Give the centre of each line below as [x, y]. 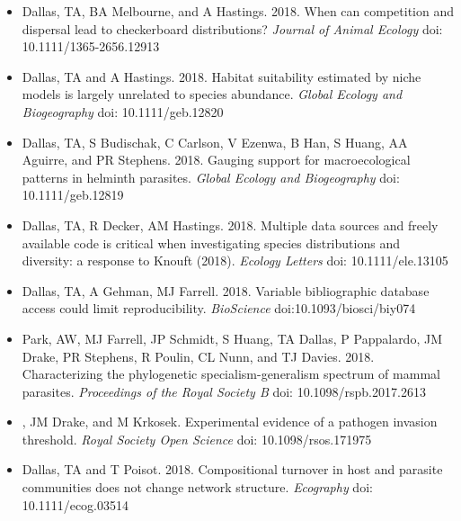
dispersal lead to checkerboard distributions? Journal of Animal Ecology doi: [232, 28]
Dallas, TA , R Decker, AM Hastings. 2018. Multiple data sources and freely [230, 225]
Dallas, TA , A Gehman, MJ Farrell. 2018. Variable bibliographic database [226, 290]
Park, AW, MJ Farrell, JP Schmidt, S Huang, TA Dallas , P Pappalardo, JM [232, 338]
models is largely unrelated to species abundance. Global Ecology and [212, 94]
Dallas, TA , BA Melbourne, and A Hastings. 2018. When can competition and [238, 11]
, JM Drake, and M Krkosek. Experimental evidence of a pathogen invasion [230, 422]
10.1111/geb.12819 [73, 195]
